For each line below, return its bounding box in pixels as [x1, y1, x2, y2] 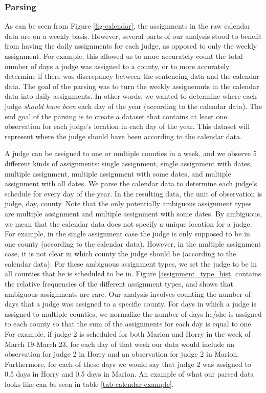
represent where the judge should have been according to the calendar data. [5, 130, 242, 141]
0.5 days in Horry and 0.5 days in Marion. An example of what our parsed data [5, 368, 254, 379]
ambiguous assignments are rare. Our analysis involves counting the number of [5, 288, 251, 299]
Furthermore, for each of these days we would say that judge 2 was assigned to [5, 358, 251, 369]
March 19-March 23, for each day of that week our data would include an [5, 338, 234, 349]
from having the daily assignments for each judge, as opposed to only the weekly [5, 40, 257, 51]
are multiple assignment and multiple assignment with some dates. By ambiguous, [5, 208, 262, 219]
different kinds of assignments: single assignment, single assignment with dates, [5, 158, 252, 168]
